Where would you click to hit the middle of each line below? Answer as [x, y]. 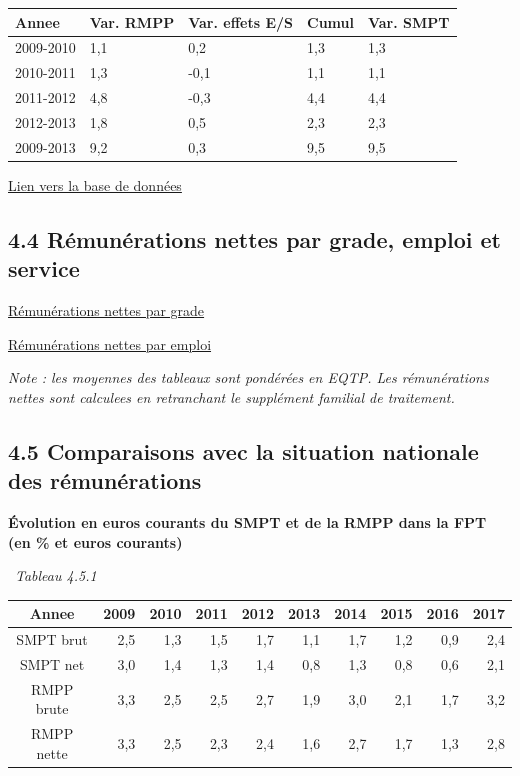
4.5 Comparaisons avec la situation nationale [243, 450]
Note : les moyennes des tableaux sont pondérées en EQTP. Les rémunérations [248, 377]
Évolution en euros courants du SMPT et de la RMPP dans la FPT [247, 521]
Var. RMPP [132, 21]
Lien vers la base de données [95, 184]
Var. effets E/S [240, 21]
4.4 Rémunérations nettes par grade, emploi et [254, 238]
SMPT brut [52, 639]
